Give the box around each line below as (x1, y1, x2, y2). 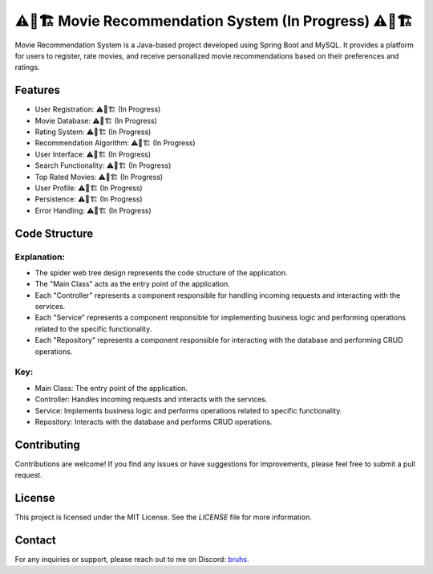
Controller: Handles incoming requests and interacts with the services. (34, 394, 268, 405)
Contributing (14, 438, 80, 451)
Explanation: (14, 251, 66, 263)
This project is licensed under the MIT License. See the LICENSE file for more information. (14, 512, 312, 522)
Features (14, 83, 60, 97)
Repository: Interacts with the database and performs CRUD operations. (34, 417, 273, 426)
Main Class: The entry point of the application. (34, 383, 188, 393)
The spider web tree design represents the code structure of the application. (34, 267, 288, 277)
